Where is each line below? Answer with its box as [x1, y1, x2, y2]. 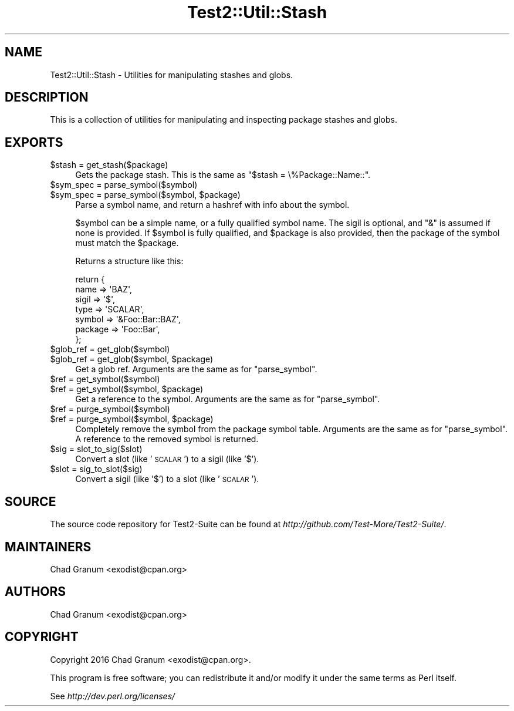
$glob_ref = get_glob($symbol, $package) [50, 354, 214, 365]
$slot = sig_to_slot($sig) [50, 464, 143, 474]
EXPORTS [5, 134, 63, 150]
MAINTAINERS [5, 539, 92, 554]
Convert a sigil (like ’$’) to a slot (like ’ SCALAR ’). [75, 474, 259, 484]
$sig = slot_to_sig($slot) [50, 444, 143, 454]
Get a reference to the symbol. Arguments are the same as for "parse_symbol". [75, 394, 380, 405]
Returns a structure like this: [75, 256, 184, 267]
